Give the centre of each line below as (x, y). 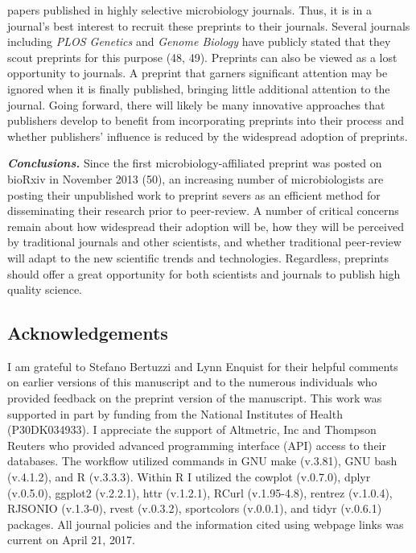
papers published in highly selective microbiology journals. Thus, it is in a (189, 10)
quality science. (45, 289)
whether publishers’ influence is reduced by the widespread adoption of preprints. (208, 136)
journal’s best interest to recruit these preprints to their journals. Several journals (209, 25)
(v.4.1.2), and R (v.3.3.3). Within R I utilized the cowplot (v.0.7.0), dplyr (189, 477)
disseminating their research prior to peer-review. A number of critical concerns (203, 210)
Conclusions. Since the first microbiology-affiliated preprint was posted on (195, 163)
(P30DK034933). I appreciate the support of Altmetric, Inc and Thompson (192, 429)
